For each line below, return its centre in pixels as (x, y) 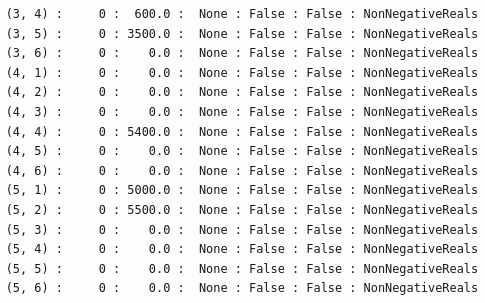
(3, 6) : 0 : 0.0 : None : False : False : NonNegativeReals (242, 53)
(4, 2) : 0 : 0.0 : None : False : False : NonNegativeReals (242, 92)
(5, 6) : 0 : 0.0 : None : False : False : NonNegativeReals (242, 288)
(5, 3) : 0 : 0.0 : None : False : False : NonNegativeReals (242, 229)
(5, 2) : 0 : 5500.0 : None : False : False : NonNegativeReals (242, 209)
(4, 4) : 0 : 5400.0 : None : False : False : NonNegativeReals (242, 131)
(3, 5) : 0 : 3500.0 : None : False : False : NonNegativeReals (242, 33)
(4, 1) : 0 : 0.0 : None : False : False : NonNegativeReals (242, 72)
